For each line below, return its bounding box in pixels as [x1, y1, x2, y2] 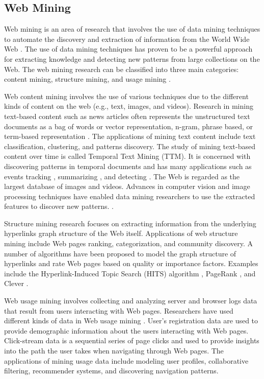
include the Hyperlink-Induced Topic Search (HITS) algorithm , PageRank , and [4, 268, 256, 278]
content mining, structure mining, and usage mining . [4, 74, 171, 84]
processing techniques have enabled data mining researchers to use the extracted [4, 191, 255, 201]
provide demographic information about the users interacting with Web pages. [4, 325, 249, 336]
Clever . [4, 278, 29, 289]
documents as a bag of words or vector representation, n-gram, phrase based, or [4, 121, 253, 131]
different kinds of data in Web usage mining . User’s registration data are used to [4, 315, 258, 326]
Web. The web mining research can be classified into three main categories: [4, 63, 239, 74]
